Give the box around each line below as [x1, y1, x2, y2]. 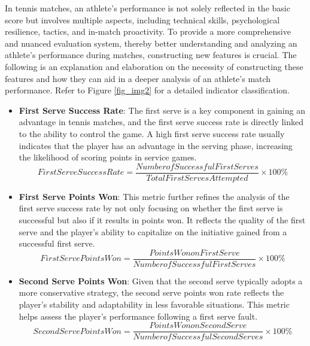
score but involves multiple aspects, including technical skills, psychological [5, 13, 280, 26]
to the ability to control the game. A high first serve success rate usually [19, 127, 285, 139]
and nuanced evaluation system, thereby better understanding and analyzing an [5, 37, 297, 49]
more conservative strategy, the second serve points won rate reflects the [19, 286, 284, 299]
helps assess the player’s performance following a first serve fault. [19, 309, 258, 322]
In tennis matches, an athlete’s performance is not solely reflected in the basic [5, 2, 290, 14]
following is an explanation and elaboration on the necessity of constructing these [5, 60, 303, 72]
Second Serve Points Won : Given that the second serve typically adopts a [19, 274, 303, 287]
